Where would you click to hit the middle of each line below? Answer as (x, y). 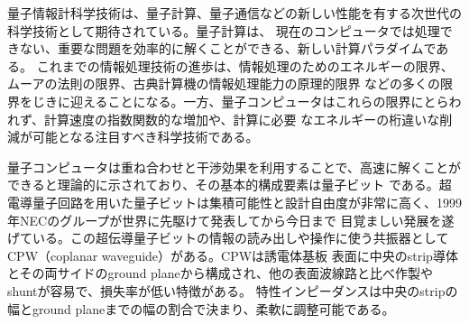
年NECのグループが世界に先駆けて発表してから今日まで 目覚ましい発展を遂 (231, 220)
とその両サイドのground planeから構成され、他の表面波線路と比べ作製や (220, 273)
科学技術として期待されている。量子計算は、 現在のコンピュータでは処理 (224, 30)
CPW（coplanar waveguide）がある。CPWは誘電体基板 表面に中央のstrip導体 (233, 255)
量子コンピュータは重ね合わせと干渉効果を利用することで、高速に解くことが (234, 167)
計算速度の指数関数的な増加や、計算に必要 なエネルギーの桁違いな (242, 119)
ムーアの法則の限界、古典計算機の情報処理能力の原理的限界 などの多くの (224, 83)
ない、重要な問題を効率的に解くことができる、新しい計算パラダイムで (228, 48)
